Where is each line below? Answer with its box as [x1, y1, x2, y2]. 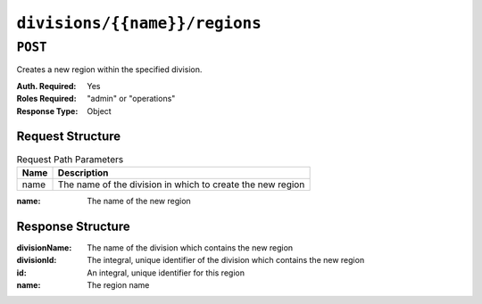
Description [57, 166, 109, 178]
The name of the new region [87, 195, 191, 206]
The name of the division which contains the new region [87, 242, 294, 253]
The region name [87, 279, 150, 290]
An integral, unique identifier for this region [87, 267, 245, 278]
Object [87, 105, 112, 116]
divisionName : [16, 242, 72, 253]
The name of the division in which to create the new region [57, 178, 305, 191]
